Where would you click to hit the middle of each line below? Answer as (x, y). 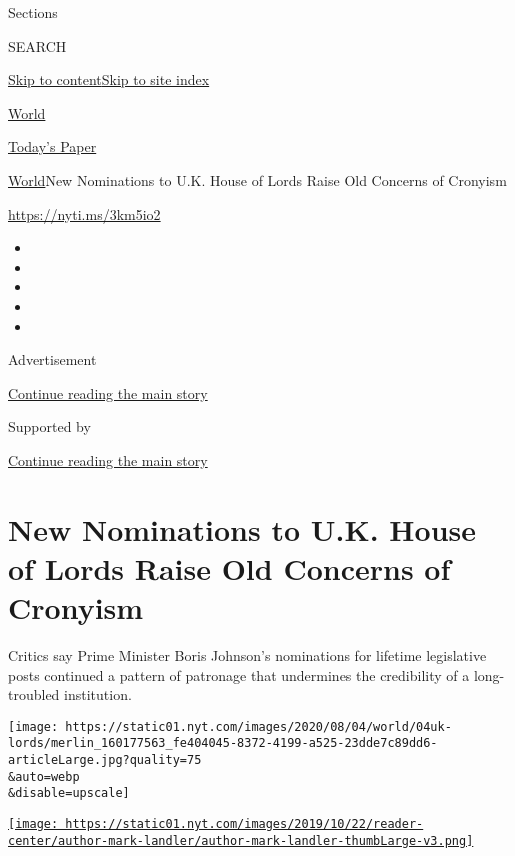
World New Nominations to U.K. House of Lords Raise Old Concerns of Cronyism (257, 179)
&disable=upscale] (69, 793)
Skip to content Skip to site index (109, 79)
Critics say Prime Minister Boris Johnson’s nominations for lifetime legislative (247, 655)
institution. (98, 694)
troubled (34, 694)
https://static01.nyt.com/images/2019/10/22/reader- (244, 824)
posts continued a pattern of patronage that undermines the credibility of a (239, 674)
